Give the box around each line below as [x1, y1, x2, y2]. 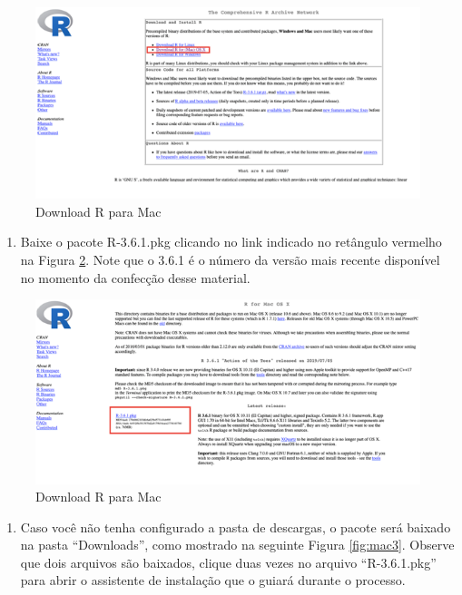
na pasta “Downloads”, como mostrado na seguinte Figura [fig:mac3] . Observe [20, 535, 455, 554]
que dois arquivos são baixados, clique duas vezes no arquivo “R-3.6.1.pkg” [20, 552, 437, 571]
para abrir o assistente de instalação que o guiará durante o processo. [20, 571, 406, 590]
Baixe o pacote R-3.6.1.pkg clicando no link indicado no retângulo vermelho [20, 232, 442, 251]
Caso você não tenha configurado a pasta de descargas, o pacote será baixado [20, 517, 451, 536]
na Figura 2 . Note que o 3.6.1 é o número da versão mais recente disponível [20, 250, 440, 269]
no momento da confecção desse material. [20, 268, 251, 287]
